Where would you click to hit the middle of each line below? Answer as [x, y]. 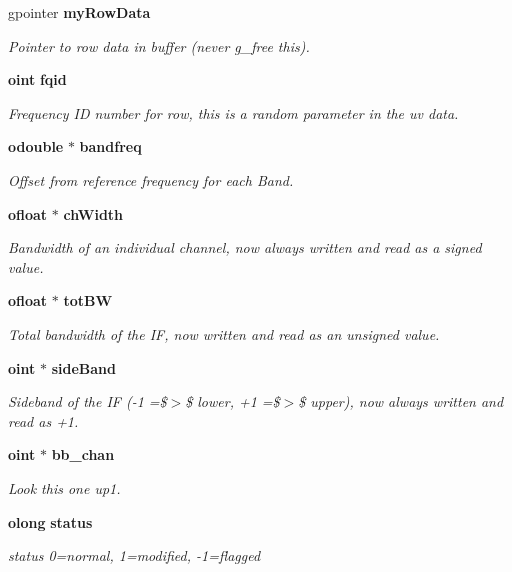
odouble [36, 146]
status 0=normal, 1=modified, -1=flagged [134, 555]
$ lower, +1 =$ [232, 401]
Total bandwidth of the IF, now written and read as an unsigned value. [224, 333]
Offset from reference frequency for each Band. [151, 179]
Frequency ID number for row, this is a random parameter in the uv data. [233, 112]
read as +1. [43, 420]
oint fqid [37, 79]
